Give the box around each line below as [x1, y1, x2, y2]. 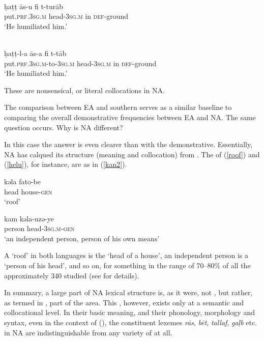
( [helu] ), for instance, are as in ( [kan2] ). [4, 159, 127, 169]
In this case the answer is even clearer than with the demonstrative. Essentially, [4, 139, 253, 150]
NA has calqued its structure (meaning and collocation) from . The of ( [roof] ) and [4, 149, 260, 159]
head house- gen [4, 186, 52, 196]
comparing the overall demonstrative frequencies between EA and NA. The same [4, 111, 256, 122]
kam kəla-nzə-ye [4, 213, 54, 223]
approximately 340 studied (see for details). [4, 270, 139, 280]
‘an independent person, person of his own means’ [4, 233, 160, 243]
